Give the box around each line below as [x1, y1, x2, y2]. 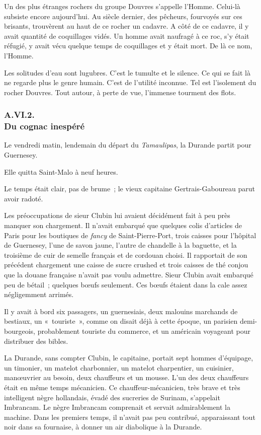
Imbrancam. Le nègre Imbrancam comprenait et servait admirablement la [4, 402, 231, 412]
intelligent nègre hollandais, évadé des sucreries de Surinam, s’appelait [4, 392, 220, 402]
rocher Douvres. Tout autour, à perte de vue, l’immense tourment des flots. [4, 87, 236, 97]
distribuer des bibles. [4, 335, 68, 346]
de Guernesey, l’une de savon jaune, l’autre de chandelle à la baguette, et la [4, 240, 237, 250]
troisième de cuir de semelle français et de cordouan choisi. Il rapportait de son [4, 249, 247, 260]
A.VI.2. [4, 108, 35, 121]
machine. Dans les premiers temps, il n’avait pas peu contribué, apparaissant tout [4, 411, 255, 422]
